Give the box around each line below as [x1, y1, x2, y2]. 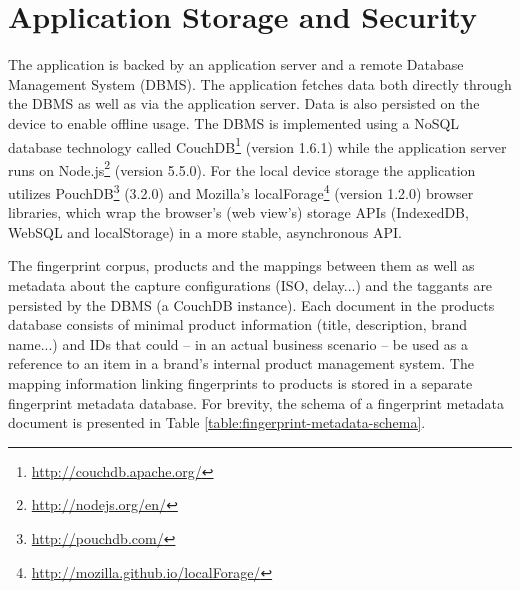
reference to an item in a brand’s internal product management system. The [8, 353, 474, 374]
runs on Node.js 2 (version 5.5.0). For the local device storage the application [8, 156, 476, 180]
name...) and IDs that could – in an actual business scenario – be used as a [8, 333, 469, 354]
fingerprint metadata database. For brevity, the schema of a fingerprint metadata [8, 392, 505, 413]
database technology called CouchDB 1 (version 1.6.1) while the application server [8, 133, 507, 157]
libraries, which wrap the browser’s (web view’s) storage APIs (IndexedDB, [8, 202, 469, 223]
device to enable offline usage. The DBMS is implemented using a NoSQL [8, 112, 460, 133]
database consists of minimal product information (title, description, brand [8, 314, 468, 335]
